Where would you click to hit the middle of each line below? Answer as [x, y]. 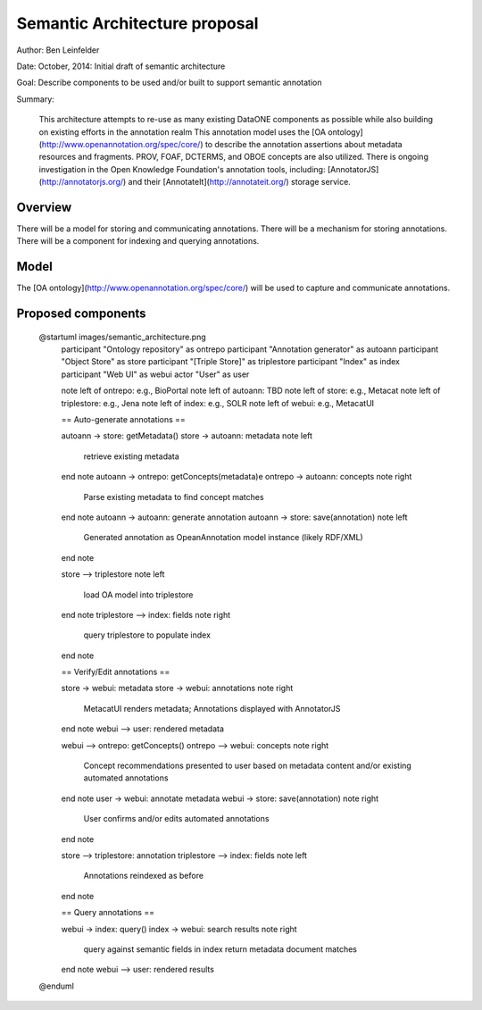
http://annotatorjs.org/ [83, 182]
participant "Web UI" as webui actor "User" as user [155, 374]
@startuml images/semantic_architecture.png [123, 337]
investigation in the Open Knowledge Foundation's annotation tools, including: [182, 169]
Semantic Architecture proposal [137, 23]
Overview [44, 207]
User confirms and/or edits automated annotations [176, 819]
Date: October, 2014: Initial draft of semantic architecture [121, 66]
